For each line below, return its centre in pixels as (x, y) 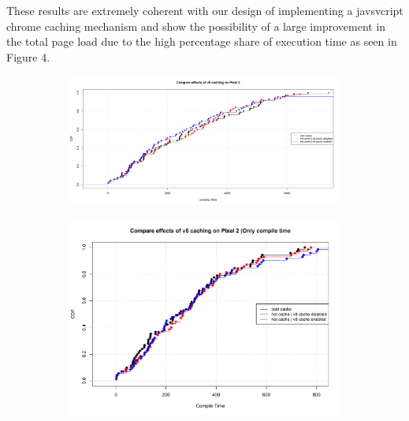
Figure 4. (28, 56)
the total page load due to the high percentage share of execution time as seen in (202, 41)
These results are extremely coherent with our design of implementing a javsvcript (205, 10)
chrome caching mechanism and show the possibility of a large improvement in (196, 26)
